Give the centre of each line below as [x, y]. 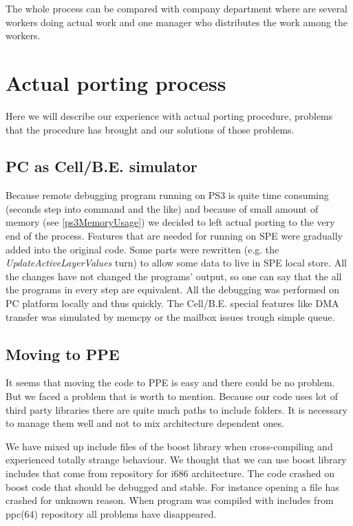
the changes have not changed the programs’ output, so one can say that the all [174, 276]
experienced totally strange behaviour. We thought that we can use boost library [176, 460]
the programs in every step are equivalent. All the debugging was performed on [173, 290]
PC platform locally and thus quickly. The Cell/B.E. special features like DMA [172, 303]
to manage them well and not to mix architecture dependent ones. [145, 423]
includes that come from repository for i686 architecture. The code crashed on [170, 473]
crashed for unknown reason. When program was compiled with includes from [170, 500]
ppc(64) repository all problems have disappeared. [111, 513]
